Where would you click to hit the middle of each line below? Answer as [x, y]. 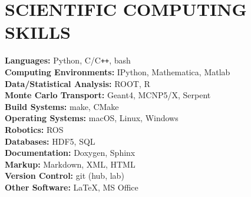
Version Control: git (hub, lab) [65, 176]
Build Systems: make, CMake [62, 106]
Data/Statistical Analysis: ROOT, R [77, 83]
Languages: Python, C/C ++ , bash [68, 60]
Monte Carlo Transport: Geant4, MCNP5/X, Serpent [108, 95]
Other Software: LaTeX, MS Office [72, 187]
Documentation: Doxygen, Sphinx [70, 153]
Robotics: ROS [34, 129]
